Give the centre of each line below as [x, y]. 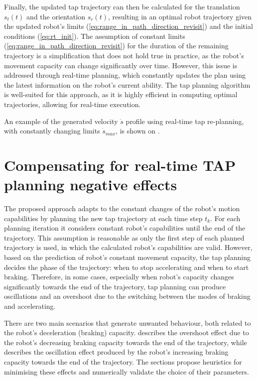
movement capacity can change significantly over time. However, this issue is [121, 65]
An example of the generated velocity [61, 121]
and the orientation [56, 16]
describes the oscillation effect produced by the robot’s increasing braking [116, 352]
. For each [225, 218]
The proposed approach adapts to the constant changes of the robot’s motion [122, 208]
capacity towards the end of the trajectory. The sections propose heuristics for [123, 361]
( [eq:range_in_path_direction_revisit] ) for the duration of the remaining [116, 46]
